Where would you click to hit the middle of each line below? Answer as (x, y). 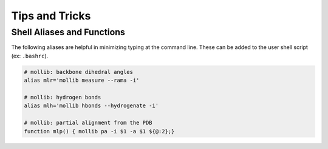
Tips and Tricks (51, 16)
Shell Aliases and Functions (68, 32)
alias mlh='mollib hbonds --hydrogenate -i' (91, 106)
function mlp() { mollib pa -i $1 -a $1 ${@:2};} (99, 131)
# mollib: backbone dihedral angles (79, 72)
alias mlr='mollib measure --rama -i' (82, 81)
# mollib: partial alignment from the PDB (88, 123)
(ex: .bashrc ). (30, 56)
